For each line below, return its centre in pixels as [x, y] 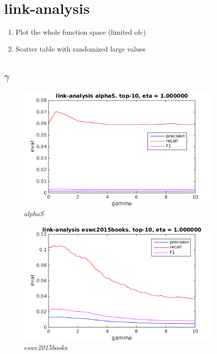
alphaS [34, 213]
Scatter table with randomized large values [81, 48]
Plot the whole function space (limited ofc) [81, 32]
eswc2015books [46, 347]
